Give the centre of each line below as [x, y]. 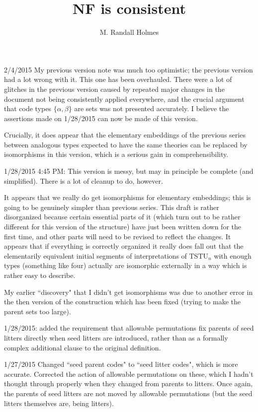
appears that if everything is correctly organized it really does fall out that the [124, 246]
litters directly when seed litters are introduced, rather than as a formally [116, 337]
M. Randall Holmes [129, 32]
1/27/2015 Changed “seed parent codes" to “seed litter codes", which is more [121, 364]
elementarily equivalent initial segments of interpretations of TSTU [106, 255]
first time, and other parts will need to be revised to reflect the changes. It [118, 236]
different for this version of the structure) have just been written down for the [123, 227]
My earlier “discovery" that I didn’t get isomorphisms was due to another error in [129, 292]
